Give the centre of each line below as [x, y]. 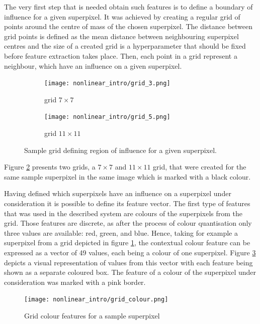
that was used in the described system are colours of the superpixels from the [123, 213]
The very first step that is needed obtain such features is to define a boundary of [128, 7]
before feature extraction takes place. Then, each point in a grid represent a [121, 55]
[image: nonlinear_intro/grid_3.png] [107, 84]
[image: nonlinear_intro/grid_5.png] [107, 117]
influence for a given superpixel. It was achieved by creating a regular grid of [122, 16]
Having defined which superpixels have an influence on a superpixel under [118, 193]
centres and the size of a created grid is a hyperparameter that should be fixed [125, 46]
